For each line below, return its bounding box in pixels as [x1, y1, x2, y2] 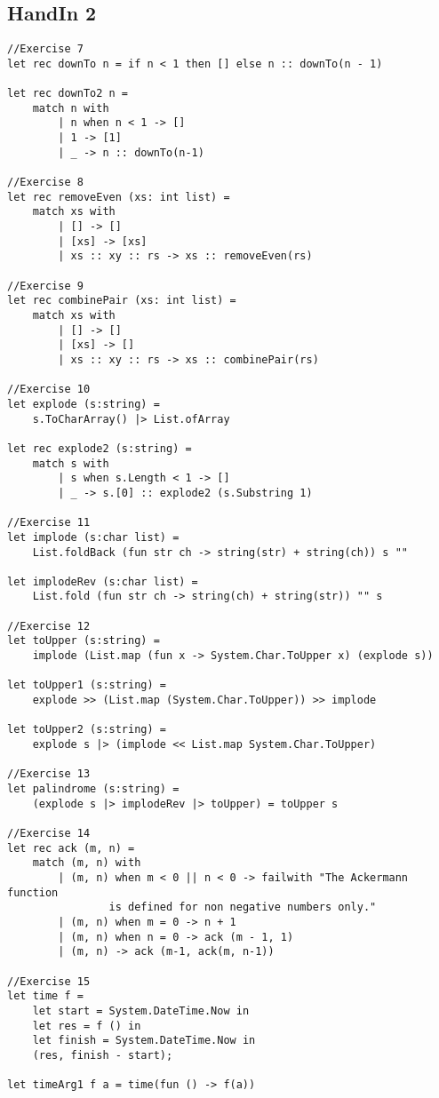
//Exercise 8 [7, 176, 84, 189]
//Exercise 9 [7, 279, 84, 292]
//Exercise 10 [7, 383, 91, 396]
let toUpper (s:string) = [7, 634, 160, 648]
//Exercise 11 [7, 516, 91, 529]
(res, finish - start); [32, 1048, 173, 1062]
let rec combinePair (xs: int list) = [7, 294, 236, 307]
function [7, 886, 59, 899]
